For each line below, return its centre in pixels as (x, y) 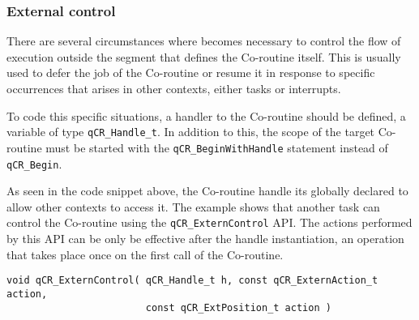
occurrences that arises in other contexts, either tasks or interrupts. (174, 88)
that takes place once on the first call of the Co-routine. (145, 254)
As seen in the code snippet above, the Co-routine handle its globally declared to (207, 191)
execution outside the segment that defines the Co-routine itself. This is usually (204, 56)
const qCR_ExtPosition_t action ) (238, 307)
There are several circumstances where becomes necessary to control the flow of (204, 41)
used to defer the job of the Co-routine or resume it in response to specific (191, 73)
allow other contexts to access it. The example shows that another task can (193, 206)
